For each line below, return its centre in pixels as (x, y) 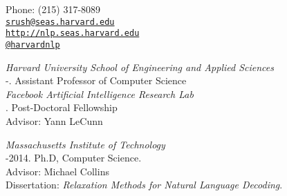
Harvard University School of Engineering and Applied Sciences (140, 67)
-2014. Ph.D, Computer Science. (74, 158)
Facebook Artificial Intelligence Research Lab (100, 94)
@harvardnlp (33, 45)
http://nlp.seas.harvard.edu (73, 33)
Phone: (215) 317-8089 (53, 9)
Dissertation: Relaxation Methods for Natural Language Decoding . (144, 185)
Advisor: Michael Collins (57, 171)
